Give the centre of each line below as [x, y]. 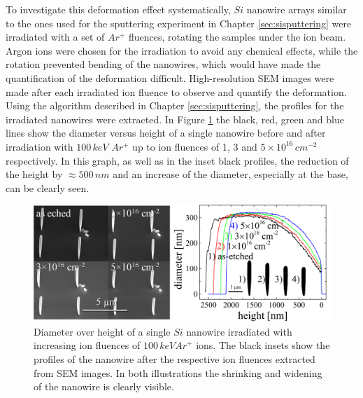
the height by [34, 174]
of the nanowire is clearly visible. [104, 386]
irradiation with [40, 146]
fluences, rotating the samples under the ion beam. [237, 37]
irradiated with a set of [55, 37]
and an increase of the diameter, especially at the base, [230, 174]
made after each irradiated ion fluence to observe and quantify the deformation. [176, 91]
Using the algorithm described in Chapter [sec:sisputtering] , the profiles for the [175, 105]
